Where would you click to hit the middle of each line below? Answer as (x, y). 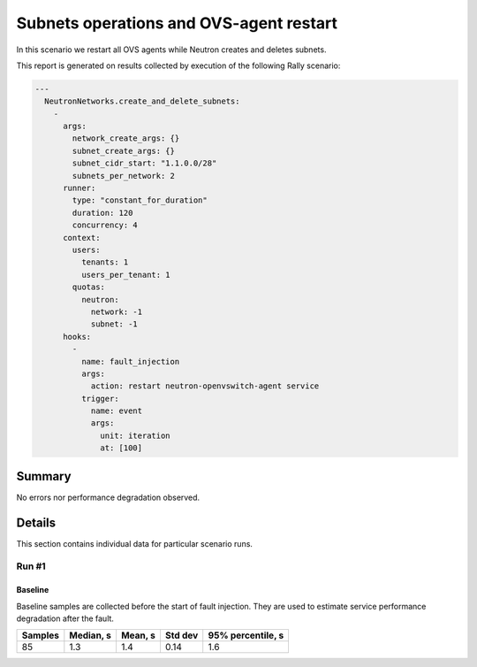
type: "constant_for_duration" (140, 200)
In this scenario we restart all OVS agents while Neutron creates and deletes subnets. (171, 50)
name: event (117, 411)
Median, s (91, 635)
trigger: (100, 399)
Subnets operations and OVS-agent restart (177, 23)
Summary (44, 476)
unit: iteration (136, 435)
